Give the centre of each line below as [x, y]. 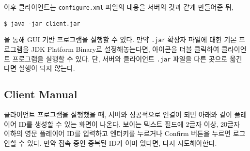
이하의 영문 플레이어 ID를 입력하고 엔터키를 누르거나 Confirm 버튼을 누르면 [117, 133]
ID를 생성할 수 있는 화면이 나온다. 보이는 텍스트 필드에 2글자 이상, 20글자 [129, 124]
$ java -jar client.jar [42, 23]
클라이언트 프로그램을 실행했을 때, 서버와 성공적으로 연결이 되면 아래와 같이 [118, 114]
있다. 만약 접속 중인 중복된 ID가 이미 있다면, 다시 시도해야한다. [122, 143]
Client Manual [41, 94]
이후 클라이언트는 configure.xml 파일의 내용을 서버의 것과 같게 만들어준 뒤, [119, 7]
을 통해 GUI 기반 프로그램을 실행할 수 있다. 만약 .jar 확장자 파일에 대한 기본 [120, 39]
